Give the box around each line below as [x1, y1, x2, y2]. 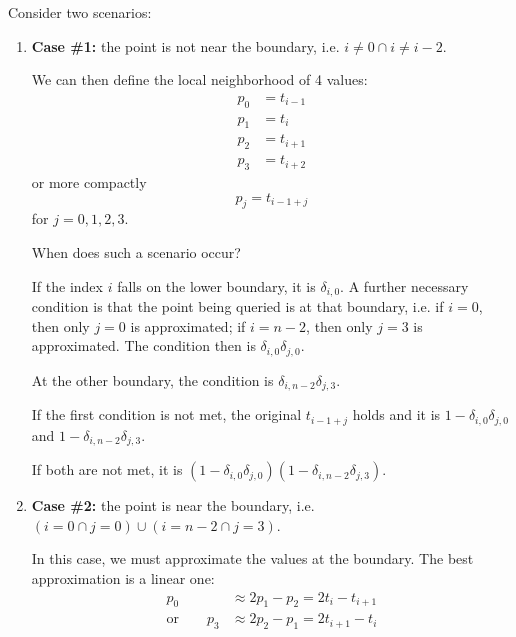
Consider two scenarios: [8, 2, 152, 22]
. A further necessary [340, 275, 469, 296]
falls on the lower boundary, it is [117, 275, 316, 296]
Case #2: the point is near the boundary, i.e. [31, 495, 315, 516]
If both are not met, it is [31, 459, 183, 480]
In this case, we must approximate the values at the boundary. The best [31, 548, 474, 569]
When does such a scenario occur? [31, 242, 241, 263]
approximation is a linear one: [31, 567, 215, 588]
